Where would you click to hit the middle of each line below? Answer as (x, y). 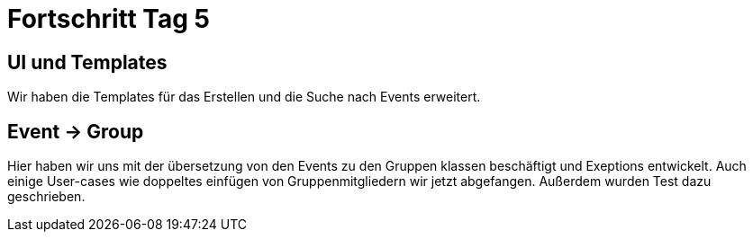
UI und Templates (87, 62)
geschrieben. (46, 197)
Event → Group (76, 131)
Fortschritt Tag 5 (109, 19)
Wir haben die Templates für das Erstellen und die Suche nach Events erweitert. (244, 97)
